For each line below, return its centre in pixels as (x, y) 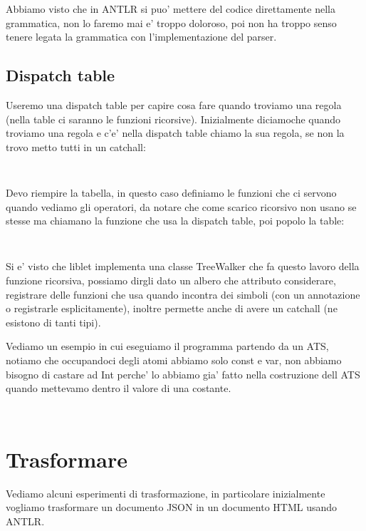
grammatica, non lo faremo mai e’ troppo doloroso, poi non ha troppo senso (171, 22)
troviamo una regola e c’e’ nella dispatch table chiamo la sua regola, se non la (175, 133)
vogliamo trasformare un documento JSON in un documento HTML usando (172, 507)
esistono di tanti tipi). (53, 322)
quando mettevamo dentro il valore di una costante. (119, 388)
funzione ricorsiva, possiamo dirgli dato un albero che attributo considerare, (171, 280)
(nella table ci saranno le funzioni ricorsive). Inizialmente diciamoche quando (173, 119)
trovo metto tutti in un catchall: (76, 146)
